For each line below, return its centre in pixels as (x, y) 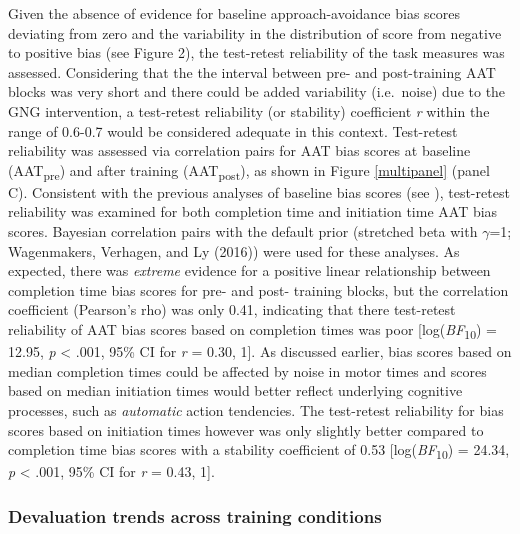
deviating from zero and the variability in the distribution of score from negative (255, 32)
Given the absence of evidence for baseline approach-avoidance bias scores (234, 13)
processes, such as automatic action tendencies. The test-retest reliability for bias (256, 409)
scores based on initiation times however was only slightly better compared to (246, 429)
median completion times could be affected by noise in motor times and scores (247, 370)
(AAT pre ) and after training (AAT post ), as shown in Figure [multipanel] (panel (249, 171)
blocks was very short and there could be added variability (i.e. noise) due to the (257, 91)
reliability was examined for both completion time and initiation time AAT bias (253, 211)
